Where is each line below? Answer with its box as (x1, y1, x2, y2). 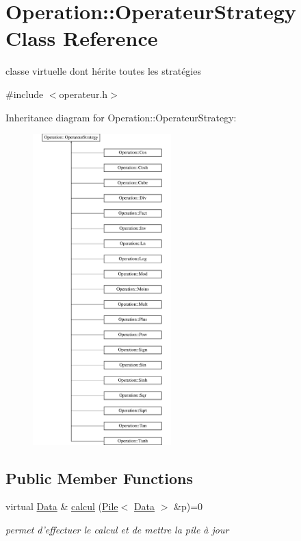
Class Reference (5, 24, 158, 52)
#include (5, 86, 44, 101)
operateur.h (59, 86, 108, 101)
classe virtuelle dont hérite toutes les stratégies (5, 64, 201, 78)
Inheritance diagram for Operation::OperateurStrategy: (5, 110, 237, 124)
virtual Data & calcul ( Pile (5, 499, 118, 514)
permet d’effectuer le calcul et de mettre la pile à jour (5, 522, 229, 537)
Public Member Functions (5, 467, 193, 488)
